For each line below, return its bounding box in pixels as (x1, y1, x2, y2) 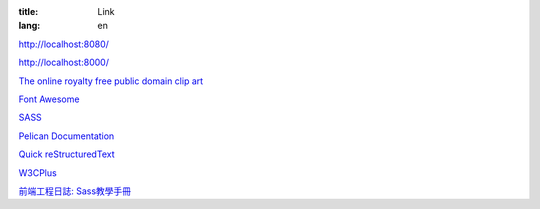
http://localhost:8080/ (18, 38, 110, 50)
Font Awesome (18, 93, 80, 105)
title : (18, 6, 39, 17)
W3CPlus (18, 166, 57, 179)
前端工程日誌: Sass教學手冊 (18, 185, 132, 197)
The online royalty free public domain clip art (18, 75, 204, 87)
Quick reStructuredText (18, 148, 115, 160)
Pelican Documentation (18, 130, 115, 142)
